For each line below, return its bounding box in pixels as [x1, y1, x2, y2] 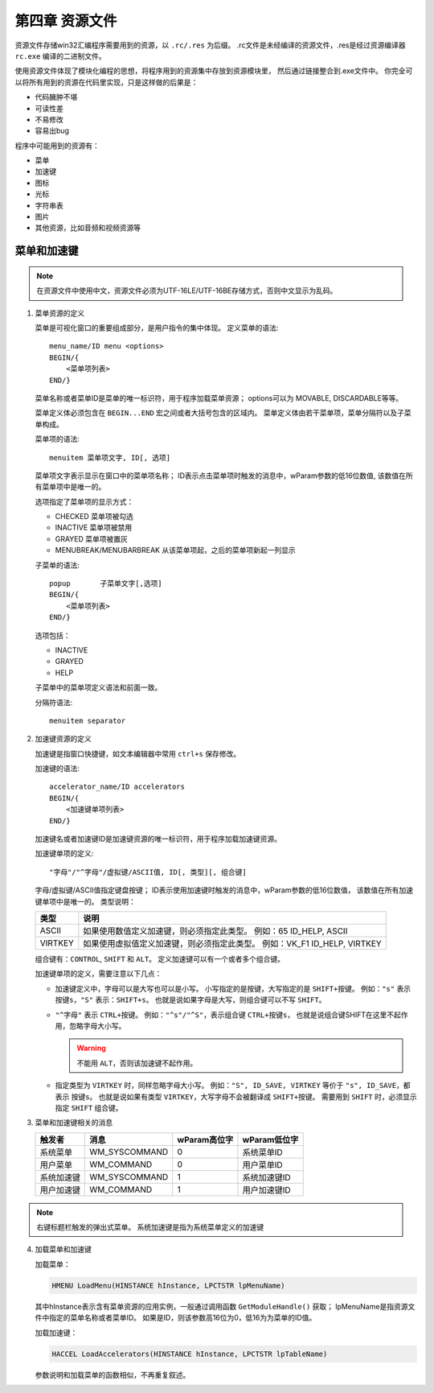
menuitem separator [49, 716, 126, 725]
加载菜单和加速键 [35, 1244, 92, 1255]
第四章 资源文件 [14, 12, 117, 30]
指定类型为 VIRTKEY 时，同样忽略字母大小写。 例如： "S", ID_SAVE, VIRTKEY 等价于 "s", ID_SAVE [55, 1081, 397, 1090]
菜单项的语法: [35, 435, 80, 444]
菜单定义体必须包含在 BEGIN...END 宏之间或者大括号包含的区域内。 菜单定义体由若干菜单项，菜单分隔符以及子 [35, 408, 405, 418]
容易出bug [35, 126, 70, 136]
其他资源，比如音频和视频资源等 [35, 223, 141, 233]
